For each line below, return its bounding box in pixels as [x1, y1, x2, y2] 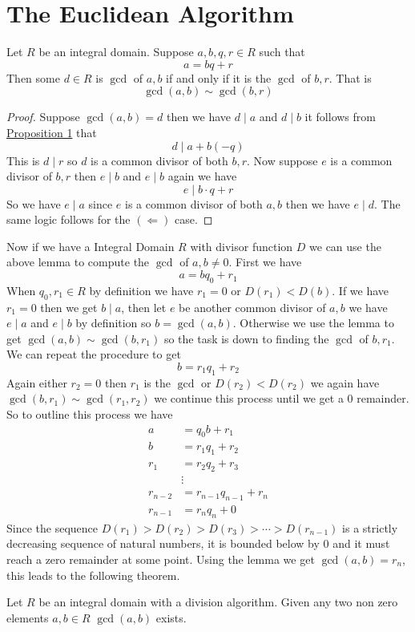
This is [6, 152, 40, 168]
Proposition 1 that [6, 124, 97, 140]
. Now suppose [247, 152, 318, 168]
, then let [121, 298, 167, 315]
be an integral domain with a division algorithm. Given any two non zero [38, 594, 398, 610]
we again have [310, 374, 380, 391]
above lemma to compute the [6, 253, 150, 270]
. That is [328, 69, 372, 86]
